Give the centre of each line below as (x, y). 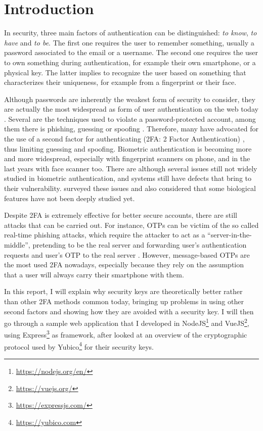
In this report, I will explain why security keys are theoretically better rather (123, 291)
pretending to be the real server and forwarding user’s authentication (140, 245)
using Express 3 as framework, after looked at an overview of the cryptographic (126, 334)
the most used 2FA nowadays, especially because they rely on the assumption (124, 265)
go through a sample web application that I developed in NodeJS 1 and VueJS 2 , (127, 322)
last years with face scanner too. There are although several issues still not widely (131, 168)
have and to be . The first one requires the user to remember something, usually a (129, 42)
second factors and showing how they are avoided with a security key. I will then (129, 311)
